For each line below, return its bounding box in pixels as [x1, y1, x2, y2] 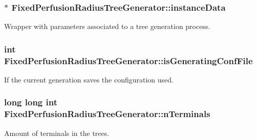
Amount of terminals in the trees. [4, 127, 110, 138]
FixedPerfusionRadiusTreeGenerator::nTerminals [4, 107, 210, 120]
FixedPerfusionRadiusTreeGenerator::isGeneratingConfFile [4, 54, 253, 67]
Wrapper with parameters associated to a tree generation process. [4, 21, 210, 32]
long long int [4, 96, 57, 108]
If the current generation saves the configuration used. [4, 74, 174, 85]
